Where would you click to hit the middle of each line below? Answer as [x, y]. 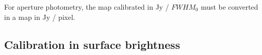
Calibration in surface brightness [92, 44]
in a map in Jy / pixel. [40, 17]
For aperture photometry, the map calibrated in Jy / [87, 7]
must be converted [229, 7]
